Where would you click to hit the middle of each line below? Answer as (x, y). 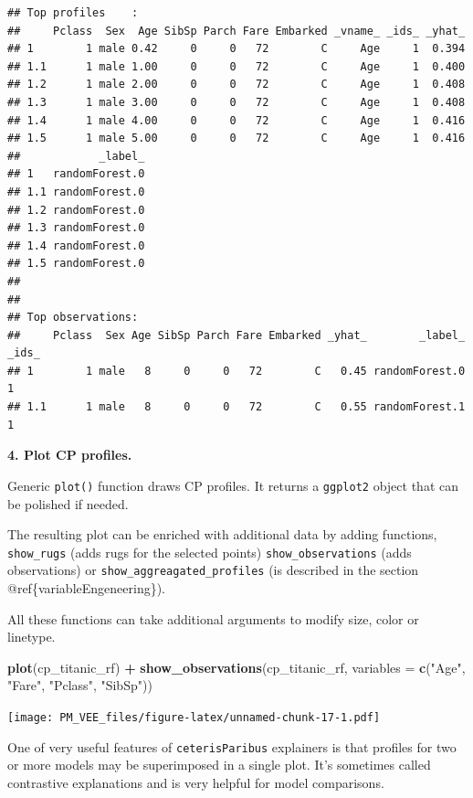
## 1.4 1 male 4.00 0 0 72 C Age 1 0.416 (236, 120)
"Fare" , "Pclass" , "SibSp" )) (80, 685)
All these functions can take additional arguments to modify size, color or (213, 618)
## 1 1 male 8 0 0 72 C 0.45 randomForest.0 (236, 371)
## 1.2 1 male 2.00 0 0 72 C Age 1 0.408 (236, 85)
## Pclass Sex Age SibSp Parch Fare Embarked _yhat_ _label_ (236, 335)
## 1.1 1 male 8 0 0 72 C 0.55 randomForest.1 (236, 407)
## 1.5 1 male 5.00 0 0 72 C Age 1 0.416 (236, 138)
